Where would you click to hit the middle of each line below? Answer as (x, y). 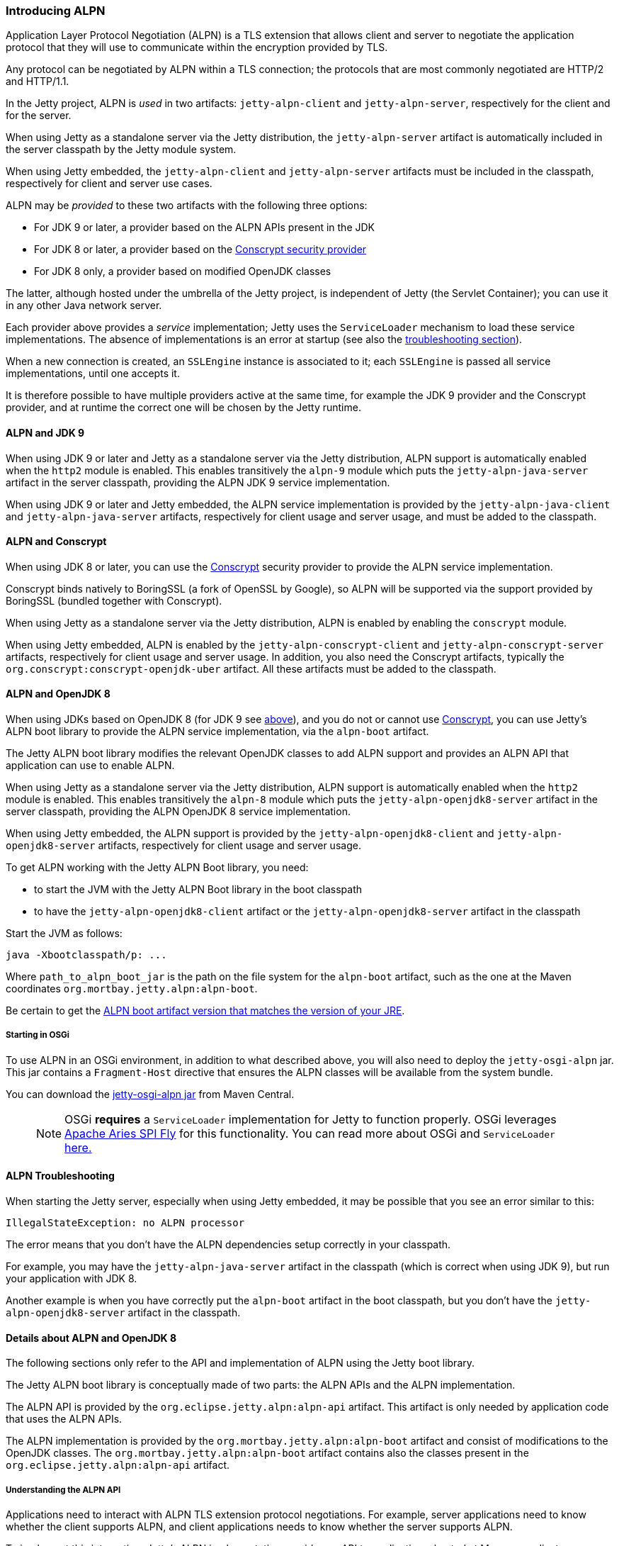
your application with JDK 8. (72, 1279)
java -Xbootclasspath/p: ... (86, 955)
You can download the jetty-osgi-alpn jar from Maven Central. (150, 1094)
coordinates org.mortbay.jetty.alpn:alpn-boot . (132, 989)
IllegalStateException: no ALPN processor (125, 1223)
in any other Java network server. (84, 306)
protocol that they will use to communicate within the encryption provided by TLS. (197, 47)
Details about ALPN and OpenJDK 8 (91, 1338)
